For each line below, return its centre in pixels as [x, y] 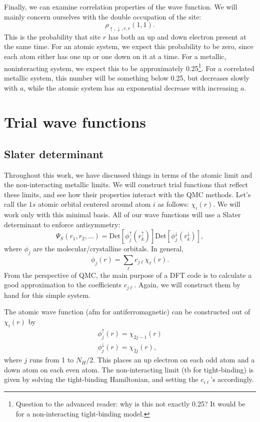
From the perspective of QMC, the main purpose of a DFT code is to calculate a [128, 275]
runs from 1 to [51, 360]
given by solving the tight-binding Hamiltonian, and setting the [101, 379]
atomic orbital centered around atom [94, 204]
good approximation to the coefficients [63, 285]
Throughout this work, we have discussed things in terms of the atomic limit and [128, 174]
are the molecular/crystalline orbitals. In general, [108, 249]
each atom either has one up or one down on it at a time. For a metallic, [115, 56]
